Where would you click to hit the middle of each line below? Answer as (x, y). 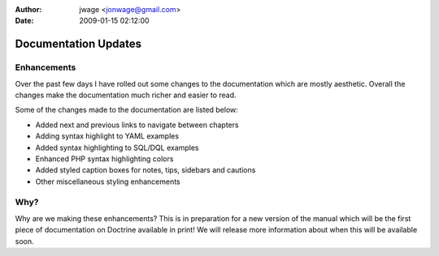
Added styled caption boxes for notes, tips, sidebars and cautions (146, 170)
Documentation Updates (78, 44)
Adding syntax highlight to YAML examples (107, 136)
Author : (28, 9)
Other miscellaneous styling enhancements (108, 181)
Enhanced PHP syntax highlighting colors (104, 159)
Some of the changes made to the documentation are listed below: (127, 110)
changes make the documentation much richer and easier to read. (126, 95)
